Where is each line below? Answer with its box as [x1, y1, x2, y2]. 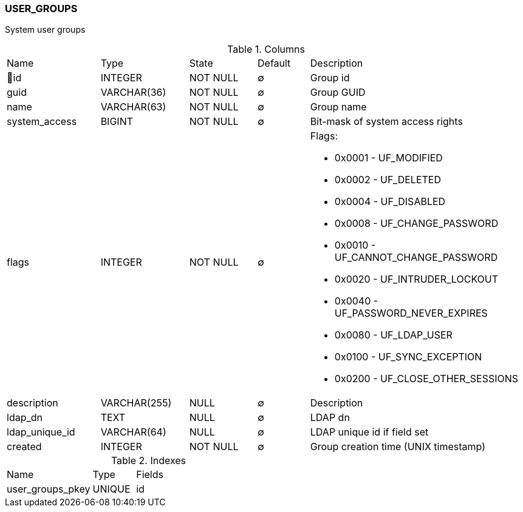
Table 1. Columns [227, 43, 305, 56]
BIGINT [100, 115, 134, 128]
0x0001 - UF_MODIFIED [334, 152, 443, 164]
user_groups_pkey [7, 483, 91, 496]
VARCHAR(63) [100, 101, 166, 113]
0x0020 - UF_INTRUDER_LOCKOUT [334, 273, 499, 286]
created [7, 440, 42, 453]
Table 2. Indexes [111, 454, 186, 467]
